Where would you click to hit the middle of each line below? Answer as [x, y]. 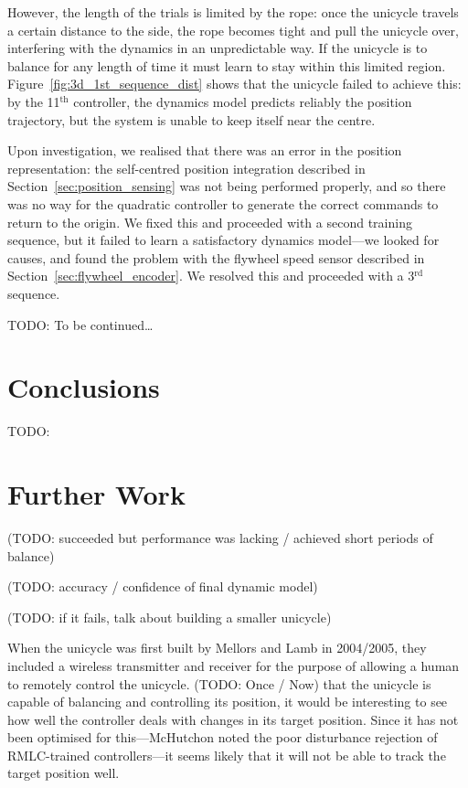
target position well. [64, 773]
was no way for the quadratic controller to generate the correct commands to [223, 203]
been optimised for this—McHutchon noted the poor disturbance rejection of [223, 737]
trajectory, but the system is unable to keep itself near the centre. [191, 119]
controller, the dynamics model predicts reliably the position [243, 101]
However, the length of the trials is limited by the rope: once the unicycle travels [233, 12]
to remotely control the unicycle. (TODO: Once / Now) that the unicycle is [219, 683]
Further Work [96, 494]
